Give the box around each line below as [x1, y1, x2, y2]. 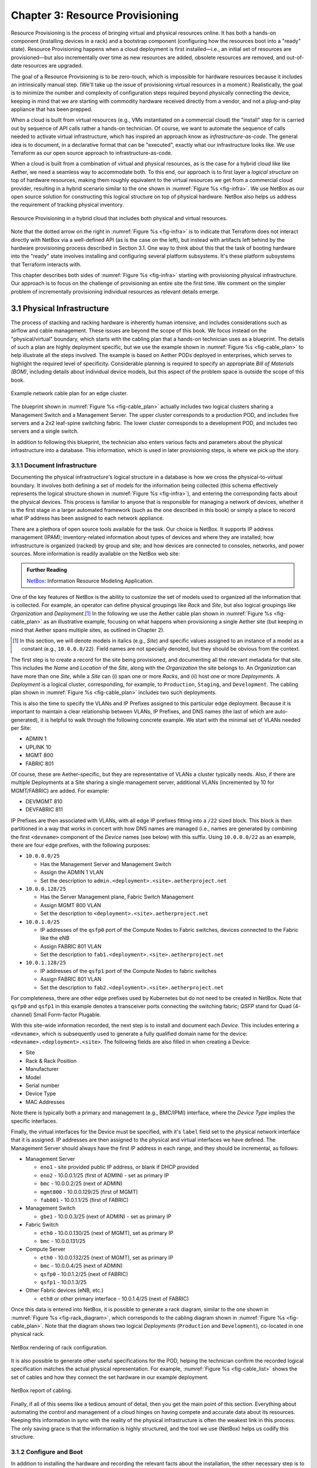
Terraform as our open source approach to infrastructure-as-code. [11, 150, 173, 157]
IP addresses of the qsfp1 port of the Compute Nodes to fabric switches [40, 967, 217, 974]
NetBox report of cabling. [11, 1387, 73, 1394]
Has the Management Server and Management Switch [40, 860, 171, 867]
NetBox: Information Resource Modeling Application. [26, 577, 154, 584]
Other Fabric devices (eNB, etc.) [25, 1287, 104, 1294]
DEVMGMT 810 [25, 798, 63, 805]
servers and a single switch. [11, 427, 79, 435]
